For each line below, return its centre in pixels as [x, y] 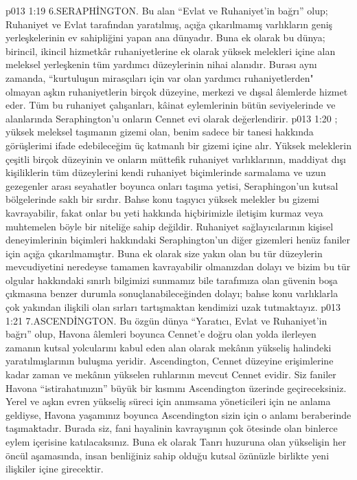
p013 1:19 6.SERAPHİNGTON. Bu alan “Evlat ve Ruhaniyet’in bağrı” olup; [167, 10]
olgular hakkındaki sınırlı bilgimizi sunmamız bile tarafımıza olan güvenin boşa [172, 280]
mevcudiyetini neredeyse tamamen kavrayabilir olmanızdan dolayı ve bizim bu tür [178, 266]
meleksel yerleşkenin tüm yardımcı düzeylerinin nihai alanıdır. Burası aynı [161, 64]
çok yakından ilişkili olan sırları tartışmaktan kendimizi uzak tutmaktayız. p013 [173, 307]
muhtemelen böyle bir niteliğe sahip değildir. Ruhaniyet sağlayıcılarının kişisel [170, 226]
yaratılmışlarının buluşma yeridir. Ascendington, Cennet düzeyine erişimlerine [170, 361]
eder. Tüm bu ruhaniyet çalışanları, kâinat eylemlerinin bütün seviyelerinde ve [171, 105]
